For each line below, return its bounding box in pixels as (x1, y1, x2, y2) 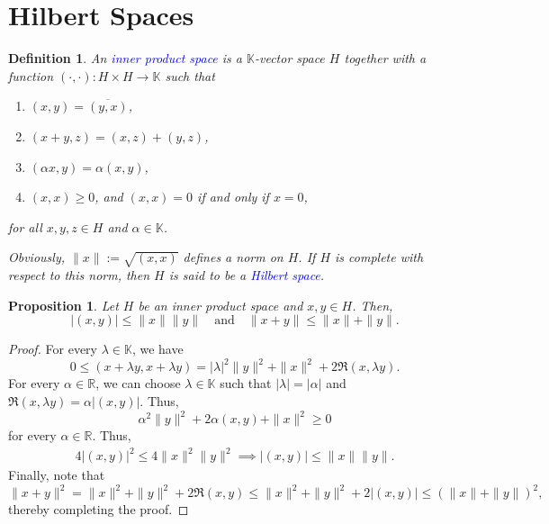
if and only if (197, 187, 269, 206)
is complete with (335, 248, 424, 267)
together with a (344, 49, 427, 68)
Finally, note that (8, 465, 105, 484)
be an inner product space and (138, 295, 303, 314)
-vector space (254, 49, 325, 68)
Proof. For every (8, 339, 97, 358)
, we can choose (95, 374, 181, 393)
